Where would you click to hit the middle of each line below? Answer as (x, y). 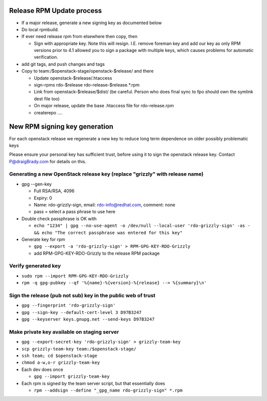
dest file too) (47, 98)
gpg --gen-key (37, 184)
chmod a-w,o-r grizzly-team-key (61, 363)
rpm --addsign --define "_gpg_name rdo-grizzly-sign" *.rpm (108, 390)
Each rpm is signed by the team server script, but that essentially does (93, 383)
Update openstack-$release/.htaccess (73, 78)
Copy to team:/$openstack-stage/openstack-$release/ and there (88, 71)
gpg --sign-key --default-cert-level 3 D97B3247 (82, 312)
